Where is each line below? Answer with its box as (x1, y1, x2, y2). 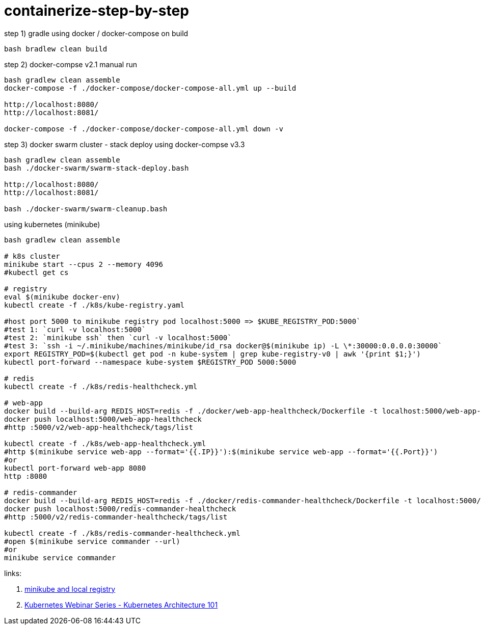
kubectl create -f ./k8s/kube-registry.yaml (4, 300, 185, 309)
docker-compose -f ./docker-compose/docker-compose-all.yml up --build (4, 84, 297, 92)
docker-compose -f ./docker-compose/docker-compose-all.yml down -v (4, 124, 283, 133)
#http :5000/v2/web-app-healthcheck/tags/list (4, 423, 193, 431)
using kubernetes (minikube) (4, 220, 100, 229)
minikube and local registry (24, 584, 116, 593)
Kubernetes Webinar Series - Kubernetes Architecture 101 (24, 600, 218, 609)
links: (4, 568, 22, 578)
